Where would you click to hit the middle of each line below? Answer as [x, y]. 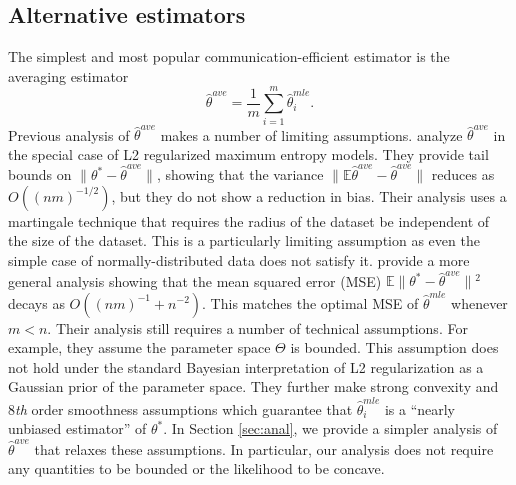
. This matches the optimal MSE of [310, 302]
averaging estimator [68, 75]
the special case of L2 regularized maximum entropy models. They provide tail [248, 153]
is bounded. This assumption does [394, 347]
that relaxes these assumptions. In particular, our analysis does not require [264, 448]
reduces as [463, 174]
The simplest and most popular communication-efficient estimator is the [229, 56]
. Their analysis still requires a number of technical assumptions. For [257, 327]
